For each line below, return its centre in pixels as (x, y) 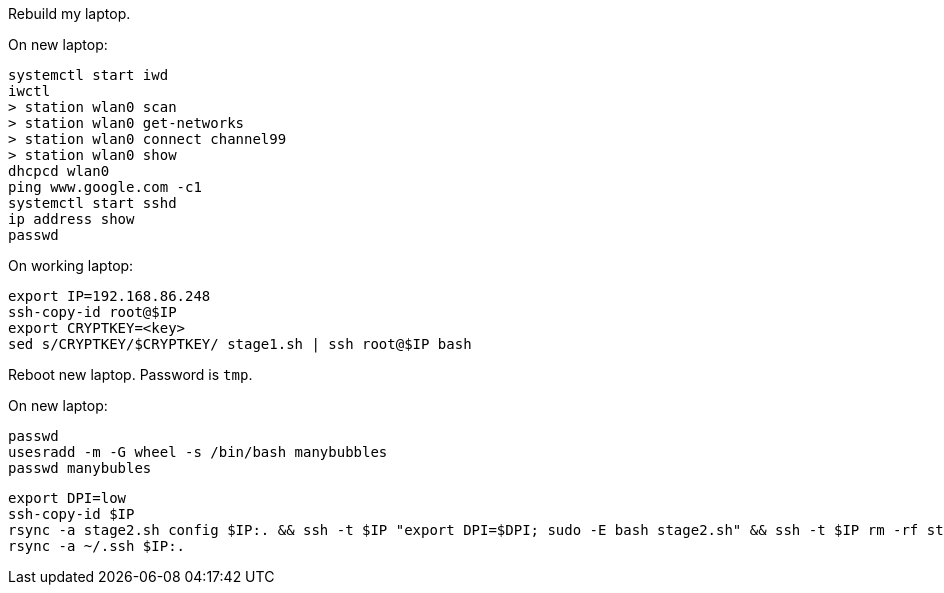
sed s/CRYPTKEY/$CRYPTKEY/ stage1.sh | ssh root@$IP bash (240, 344)
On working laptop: (71, 265)
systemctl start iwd (88, 75)
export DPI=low (67, 498)
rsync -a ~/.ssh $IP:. (97, 546)
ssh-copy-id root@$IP (92, 312)
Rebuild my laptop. (69, 13)
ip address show (71, 219)
